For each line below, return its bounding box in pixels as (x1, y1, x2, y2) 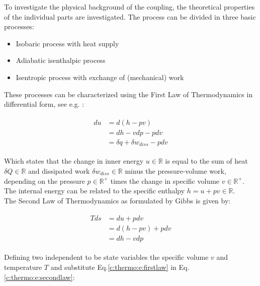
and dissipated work (28, 165, 90, 176)
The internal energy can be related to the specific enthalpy (4, 185, 185, 196)
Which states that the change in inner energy (4, 156, 144, 166)
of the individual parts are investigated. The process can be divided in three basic (4, 11, 256, 22)
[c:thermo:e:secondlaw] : (4, 271, 75, 282)
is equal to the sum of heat (165, 156, 248, 166)
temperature (4, 262, 42, 272)
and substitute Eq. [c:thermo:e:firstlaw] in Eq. (50, 262, 190, 272)
